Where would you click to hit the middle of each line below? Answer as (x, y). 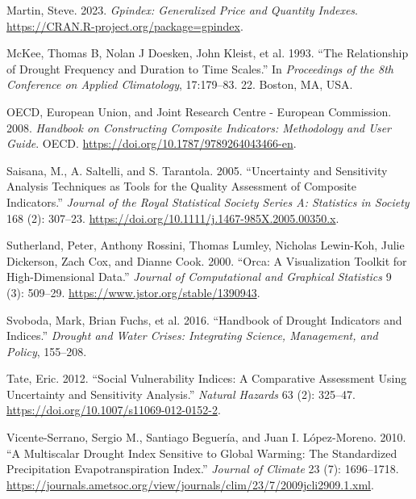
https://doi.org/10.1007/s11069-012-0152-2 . (114, 410)
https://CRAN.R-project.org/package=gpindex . (125, 25)
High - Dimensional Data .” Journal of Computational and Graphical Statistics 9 (199, 277)
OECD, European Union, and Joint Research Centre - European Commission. (199, 111)
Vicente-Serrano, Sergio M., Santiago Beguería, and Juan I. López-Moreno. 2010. (206, 437)
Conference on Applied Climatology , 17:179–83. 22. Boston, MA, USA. (180, 84)
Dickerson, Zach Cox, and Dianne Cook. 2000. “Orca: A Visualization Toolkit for (207, 260)
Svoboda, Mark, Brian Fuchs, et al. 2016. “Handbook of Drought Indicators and (204, 319)
